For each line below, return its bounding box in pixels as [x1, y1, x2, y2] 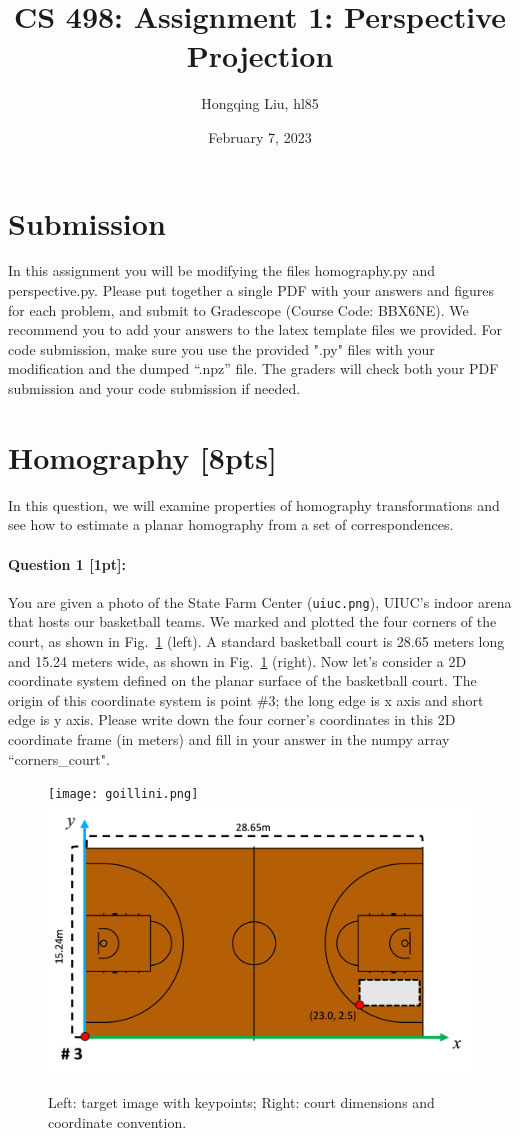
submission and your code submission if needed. [8, 378, 301, 398]
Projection [186, 35, 334, 76]
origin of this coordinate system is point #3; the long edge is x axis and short [8, 689, 484, 710]
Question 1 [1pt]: [8, 553, 126, 574]
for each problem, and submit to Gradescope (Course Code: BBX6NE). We [8, 299, 469, 320]
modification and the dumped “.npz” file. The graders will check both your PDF [8, 358, 499, 379]
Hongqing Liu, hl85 [201, 93, 319, 114]
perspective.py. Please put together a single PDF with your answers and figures [8, 280, 494, 301]
